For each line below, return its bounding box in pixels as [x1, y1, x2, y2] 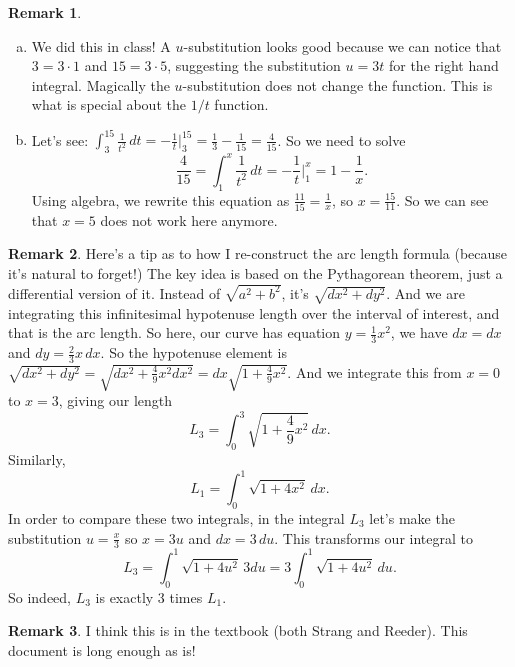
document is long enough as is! [8, 639, 196, 660]
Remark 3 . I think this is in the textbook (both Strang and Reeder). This [8, 620, 468, 641]
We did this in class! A [31, 35, 171, 56]
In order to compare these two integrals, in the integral [8, 507, 345, 528]
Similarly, [8, 449, 66, 470]
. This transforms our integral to [274, 527, 473, 548]
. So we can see [396, 189, 489, 210]
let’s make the [369, 507, 455, 528]
